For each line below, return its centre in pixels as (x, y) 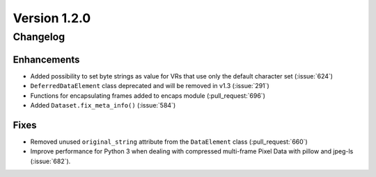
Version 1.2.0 (52, 18)
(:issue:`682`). (50, 161)
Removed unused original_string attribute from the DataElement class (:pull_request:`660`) (169, 142)
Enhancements (46, 59)
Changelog (39, 37)
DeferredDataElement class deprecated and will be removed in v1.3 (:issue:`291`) (150, 86)
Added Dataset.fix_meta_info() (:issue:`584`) (103, 105)
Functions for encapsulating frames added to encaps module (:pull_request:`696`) (148, 95)
